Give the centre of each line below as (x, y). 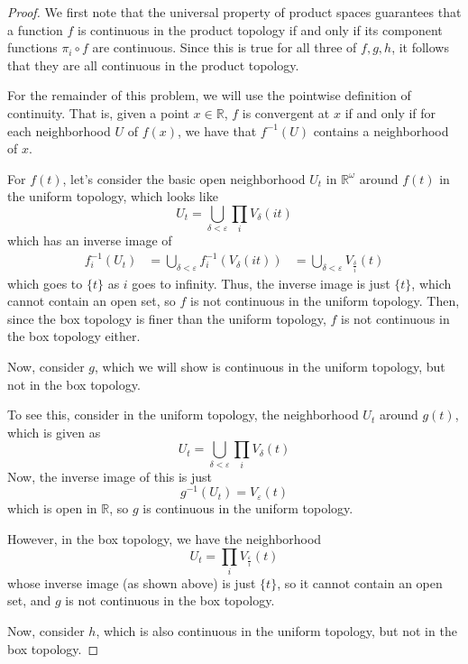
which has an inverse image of (90, 240)
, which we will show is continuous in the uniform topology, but (270, 366)
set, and (29, 600)
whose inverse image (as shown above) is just (132, 582)
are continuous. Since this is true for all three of (225, 47)
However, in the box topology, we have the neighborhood (165, 538)
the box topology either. (74, 336)
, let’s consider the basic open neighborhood (184, 178)
